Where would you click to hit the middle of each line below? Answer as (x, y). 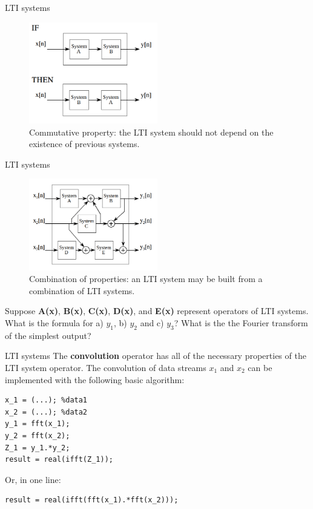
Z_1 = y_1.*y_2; (38, 448)
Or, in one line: (33, 479)
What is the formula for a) (54, 323)
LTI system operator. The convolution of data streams (106, 368)
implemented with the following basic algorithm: (95, 379)
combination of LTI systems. (82, 290)
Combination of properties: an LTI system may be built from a (146, 279)
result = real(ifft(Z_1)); (59, 460)
